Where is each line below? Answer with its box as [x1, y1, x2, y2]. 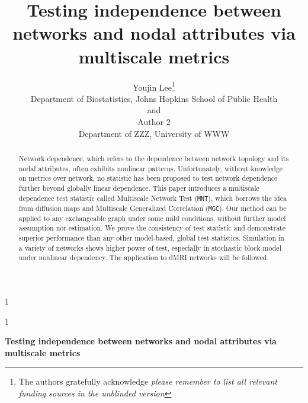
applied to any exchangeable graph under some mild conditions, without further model [18, 213, 286, 223]
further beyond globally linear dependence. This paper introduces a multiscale [18, 183, 259, 193]
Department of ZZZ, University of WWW [78, 127, 230, 139]
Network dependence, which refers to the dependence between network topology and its [18, 153, 289, 163]
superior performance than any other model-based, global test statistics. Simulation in [18, 233, 284, 243]
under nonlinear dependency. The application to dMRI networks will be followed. [18, 252, 269, 263]
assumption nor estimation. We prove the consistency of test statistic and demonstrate [18, 223, 285, 233]
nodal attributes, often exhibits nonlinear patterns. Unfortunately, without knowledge [18, 163, 283, 173]
